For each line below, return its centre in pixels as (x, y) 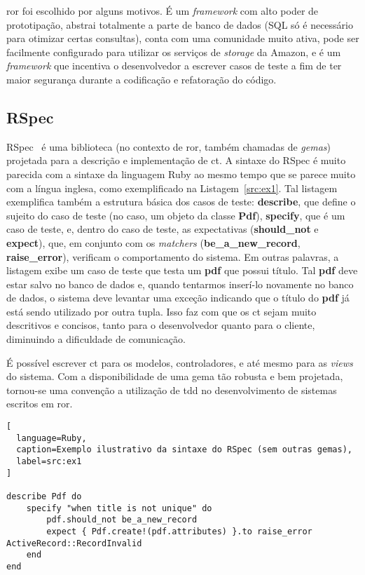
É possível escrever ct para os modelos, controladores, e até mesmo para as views (180, 362)
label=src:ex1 (49, 462)
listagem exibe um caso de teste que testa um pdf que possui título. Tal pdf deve (182, 270)
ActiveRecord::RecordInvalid (74, 543)
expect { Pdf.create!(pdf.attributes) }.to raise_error (179, 531)
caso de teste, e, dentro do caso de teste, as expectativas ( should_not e (163, 229)
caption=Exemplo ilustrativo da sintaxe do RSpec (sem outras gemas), (184, 450)
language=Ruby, (51, 438)
